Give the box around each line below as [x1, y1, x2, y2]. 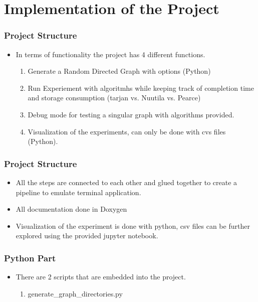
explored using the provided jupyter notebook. [16, 230, 158, 241]
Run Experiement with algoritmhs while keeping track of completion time [28, 82, 254, 93]
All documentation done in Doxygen [16, 204, 127, 214]
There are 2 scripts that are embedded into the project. [16, 271, 186, 282]
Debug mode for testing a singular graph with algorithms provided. [28, 109, 234, 119]
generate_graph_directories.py [28, 288, 123, 298]
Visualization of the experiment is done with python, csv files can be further [16, 220, 250, 231]
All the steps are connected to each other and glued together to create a [16, 177, 237, 187]
